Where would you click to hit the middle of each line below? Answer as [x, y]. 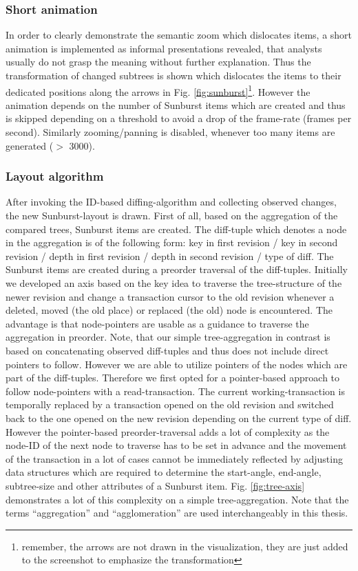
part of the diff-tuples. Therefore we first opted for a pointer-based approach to [173, 378]
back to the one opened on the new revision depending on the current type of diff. [179, 418]
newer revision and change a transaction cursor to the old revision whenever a [170, 296]
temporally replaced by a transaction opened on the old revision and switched [170, 404]
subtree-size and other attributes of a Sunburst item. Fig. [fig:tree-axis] [155, 485]
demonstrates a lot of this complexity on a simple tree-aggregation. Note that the [177, 499]
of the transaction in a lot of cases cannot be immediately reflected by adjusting [174, 458]
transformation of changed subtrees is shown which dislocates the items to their [173, 75]
